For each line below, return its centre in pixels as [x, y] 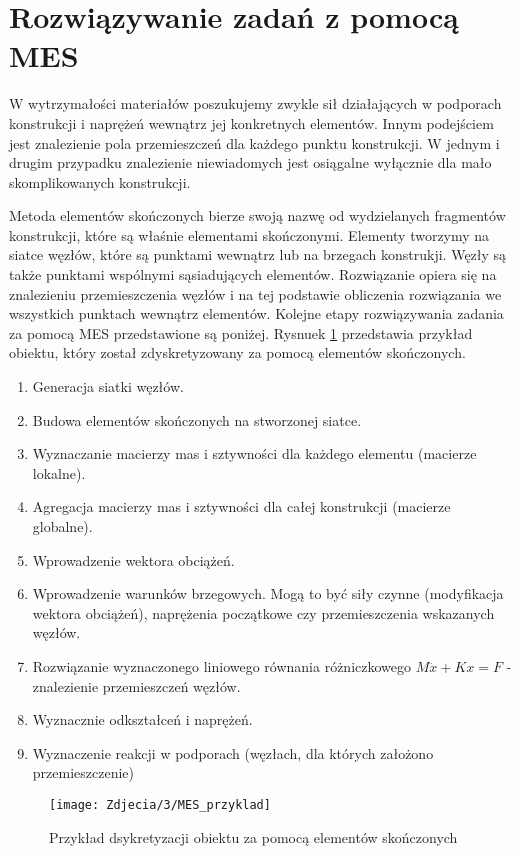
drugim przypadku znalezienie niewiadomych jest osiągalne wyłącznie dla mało [250, 162]
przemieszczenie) [83, 772]
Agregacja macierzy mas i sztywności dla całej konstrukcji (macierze [241, 506]
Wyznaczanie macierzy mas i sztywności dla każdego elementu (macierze [254, 453]
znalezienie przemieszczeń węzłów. [136, 685]
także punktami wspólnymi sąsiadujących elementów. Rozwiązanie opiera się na [253, 274]
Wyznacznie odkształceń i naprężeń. [142, 719]
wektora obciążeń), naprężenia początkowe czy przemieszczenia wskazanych [263, 612]
